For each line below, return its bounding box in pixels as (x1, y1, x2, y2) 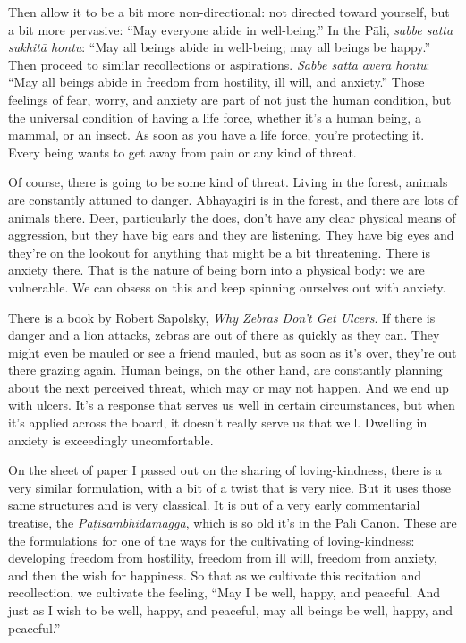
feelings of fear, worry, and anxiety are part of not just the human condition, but (8, 89, 452, 108)
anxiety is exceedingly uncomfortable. (8, 430, 214, 449)
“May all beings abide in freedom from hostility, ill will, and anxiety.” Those (8, 72, 425, 91)
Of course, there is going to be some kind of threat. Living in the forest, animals (8, 173, 448, 191)
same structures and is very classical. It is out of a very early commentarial (8, 495, 420, 514)
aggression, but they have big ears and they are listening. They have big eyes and (8, 225, 454, 244)
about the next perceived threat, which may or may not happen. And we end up (8, 377, 449, 396)
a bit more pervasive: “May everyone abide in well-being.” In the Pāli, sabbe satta (8, 20, 453, 38)
